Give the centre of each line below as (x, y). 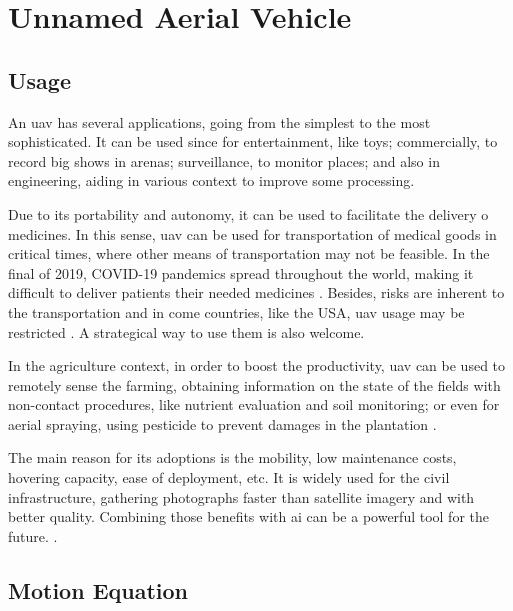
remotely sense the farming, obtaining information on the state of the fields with (254, 384)
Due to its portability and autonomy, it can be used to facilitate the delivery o (248, 213)
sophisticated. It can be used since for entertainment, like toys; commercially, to (253, 141)
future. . (33, 535)
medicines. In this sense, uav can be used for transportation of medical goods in (252, 233)
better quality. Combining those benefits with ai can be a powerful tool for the (248, 516)
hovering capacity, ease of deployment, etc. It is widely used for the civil (229, 477)
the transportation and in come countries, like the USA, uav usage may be (236, 311)
